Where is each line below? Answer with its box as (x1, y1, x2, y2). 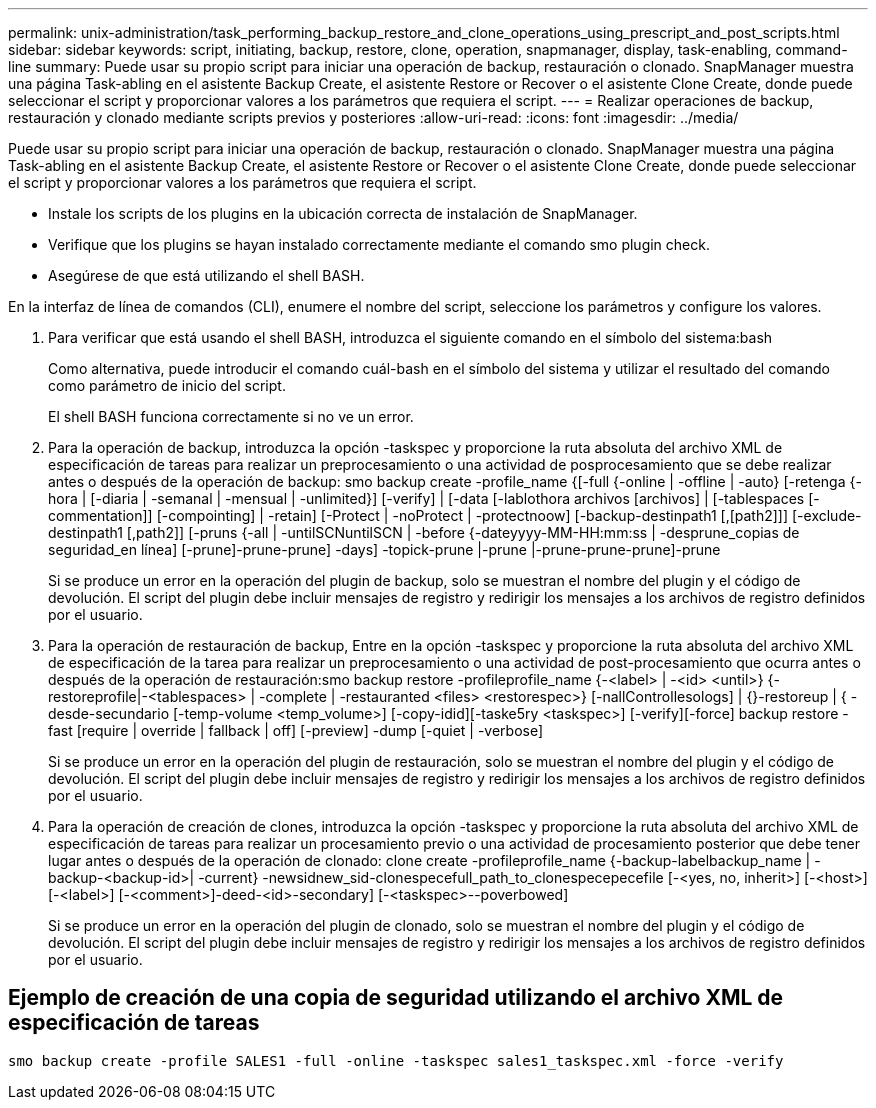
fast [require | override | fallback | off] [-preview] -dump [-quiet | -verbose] (48, 722, 544, 739)
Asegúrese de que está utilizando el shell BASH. (48, 267, 365, 284)
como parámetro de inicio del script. (48, 377, 286, 394)
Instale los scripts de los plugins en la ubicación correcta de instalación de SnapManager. (48, 205, 638, 222)
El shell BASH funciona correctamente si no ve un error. (48, 408, 414, 425)
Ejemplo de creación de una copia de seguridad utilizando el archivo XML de (8, 985, 784, 1011)
